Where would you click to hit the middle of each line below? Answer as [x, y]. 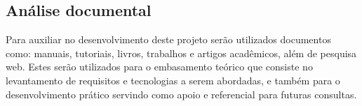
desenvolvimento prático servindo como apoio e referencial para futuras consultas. [181, 94]
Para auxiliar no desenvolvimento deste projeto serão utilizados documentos [168, 39]
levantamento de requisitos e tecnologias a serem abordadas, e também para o [173, 80]
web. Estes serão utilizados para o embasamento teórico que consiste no [159, 67]
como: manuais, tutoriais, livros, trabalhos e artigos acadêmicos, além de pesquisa [181, 53]
